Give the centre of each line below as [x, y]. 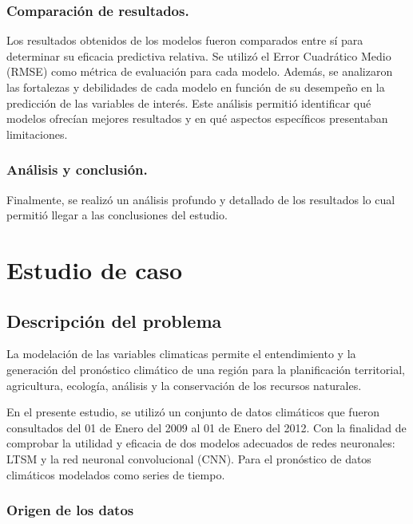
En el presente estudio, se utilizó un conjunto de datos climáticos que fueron [193, 412]
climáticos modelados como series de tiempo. [116, 474]
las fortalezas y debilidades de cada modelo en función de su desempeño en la [196, 87]
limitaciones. [37, 134]
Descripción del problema [114, 320]
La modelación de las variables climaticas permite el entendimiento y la [181, 354]
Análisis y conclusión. [77, 169]
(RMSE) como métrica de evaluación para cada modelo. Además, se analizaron [200, 71]
